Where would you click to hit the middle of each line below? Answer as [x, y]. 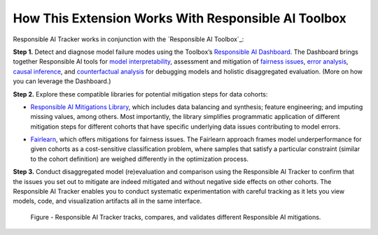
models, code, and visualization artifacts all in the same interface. [107, 201]
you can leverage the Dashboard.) [62, 81]
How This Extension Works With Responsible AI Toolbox [180, 18]
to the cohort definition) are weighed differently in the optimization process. [139, 159]
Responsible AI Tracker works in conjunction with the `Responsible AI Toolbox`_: [128, 39]
